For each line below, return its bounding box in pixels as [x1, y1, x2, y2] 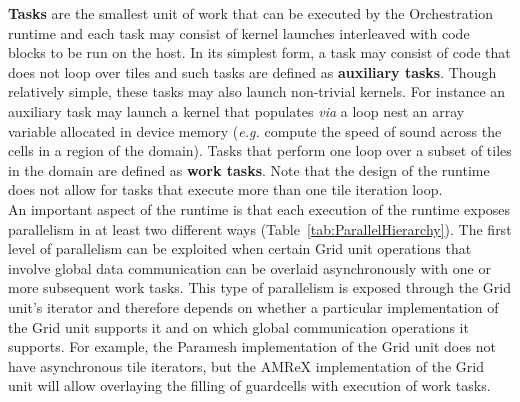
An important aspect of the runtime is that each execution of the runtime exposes [8, 198, 511, 219]
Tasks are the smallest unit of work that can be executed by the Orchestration [8, 3, 493, 23]
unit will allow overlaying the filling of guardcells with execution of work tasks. [8, 375, 491, 396]
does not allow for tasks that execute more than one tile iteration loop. [8, 179, 443, 200]
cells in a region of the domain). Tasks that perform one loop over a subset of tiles [8, 140, 512, 161]
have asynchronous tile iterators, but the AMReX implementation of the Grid [8, 355, 484, 376]
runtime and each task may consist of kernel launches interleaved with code [8, 22, 470, 43]
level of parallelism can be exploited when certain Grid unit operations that [8, 238, 472, 259]
